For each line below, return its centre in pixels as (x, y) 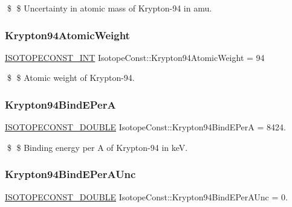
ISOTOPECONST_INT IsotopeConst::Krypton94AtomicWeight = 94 (135, 57)
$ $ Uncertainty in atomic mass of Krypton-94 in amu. (109, 8)
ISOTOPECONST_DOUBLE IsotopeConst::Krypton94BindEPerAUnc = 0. (146, 196)
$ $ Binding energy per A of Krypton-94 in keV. (97, 147)
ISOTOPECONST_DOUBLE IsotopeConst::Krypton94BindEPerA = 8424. (145, 127)
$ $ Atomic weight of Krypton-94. (71, 78)
